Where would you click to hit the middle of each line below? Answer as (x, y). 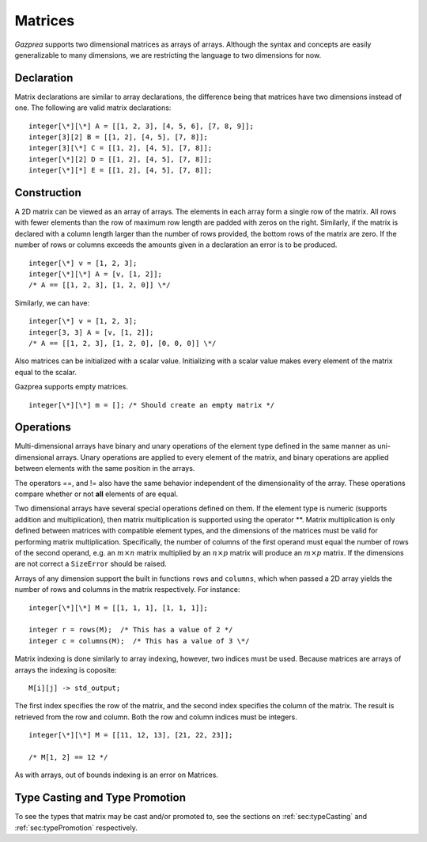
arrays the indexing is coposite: (66, 669)
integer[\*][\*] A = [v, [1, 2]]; (95, 274)
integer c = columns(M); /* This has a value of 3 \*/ (139, 641)
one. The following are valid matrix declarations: (93, 108)
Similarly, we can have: (52, 303)
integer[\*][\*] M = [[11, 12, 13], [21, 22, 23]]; (131, 735)
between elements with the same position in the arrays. (105, 468)
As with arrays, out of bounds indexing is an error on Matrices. (117, 775)
